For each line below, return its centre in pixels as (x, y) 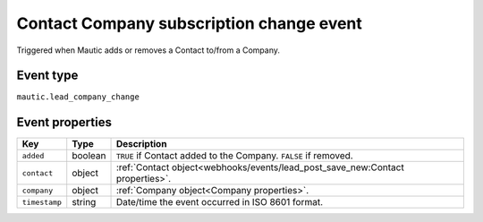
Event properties (64, 122)
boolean (89, 156)
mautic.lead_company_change (78, 97)
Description (141, 144)
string (84, 202)
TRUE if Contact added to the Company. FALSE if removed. (234, 156)
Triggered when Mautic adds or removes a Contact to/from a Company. (148, 50)
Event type (47, 76)
